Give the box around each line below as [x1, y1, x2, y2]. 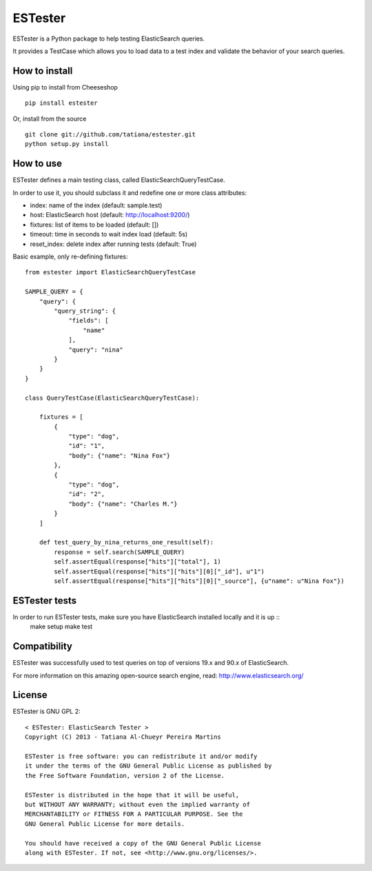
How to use [12, 158, 62, 170]
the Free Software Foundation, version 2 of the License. [25, 772, 225, 779]
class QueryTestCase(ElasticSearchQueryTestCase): [25, 393, 200, 402]
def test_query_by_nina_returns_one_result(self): [39, 538, 214, 546]
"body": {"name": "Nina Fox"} [68, 451, 171, 460]
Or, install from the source [12, 114, 87, 123]
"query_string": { [54, 307, 116, 315]
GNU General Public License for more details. [25, 820, 185, 828]
